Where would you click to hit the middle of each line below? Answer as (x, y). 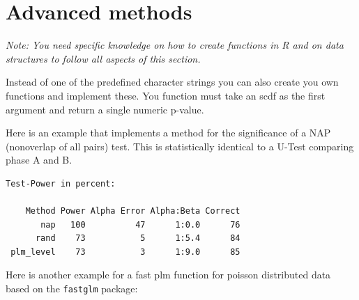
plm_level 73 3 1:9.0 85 (125, 252)
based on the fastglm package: (72, 289)
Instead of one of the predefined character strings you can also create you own (172, 82)
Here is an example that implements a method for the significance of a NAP (168, 133)
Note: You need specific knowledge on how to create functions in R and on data (175, 45)
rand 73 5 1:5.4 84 (138, 238)
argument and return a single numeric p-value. (105, 109)
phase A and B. (39, 160)
